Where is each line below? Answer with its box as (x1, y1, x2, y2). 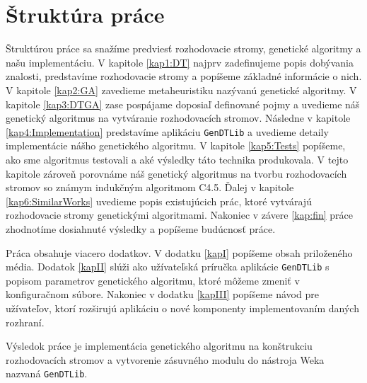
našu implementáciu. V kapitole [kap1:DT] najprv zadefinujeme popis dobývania (6, 55, 354, 69)
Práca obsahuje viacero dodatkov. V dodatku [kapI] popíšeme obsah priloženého (6, 245, 353, 260)
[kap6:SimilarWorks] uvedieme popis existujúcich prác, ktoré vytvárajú (6, 193, 312, 208)
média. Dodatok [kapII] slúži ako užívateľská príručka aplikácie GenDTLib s (6, 259, 330, 274)
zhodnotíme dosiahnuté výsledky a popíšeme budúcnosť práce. (6, 221, 276, 236)
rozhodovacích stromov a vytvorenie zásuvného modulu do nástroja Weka (6, 352, 325, 367)
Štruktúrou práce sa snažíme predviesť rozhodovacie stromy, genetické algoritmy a (6, 41, 361, 56)
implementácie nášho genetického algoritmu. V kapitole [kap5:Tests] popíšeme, (6, 138, 346, 153)
